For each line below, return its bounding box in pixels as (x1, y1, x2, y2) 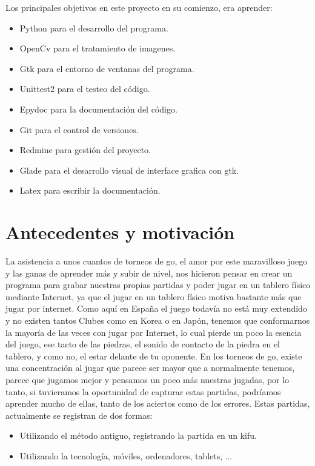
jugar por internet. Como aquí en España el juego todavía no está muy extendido (5, 302, 307, 315)
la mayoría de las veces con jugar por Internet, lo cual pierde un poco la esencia (5, 326, 302, 338)
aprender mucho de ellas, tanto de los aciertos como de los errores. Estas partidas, (5, 397, 310, 410)
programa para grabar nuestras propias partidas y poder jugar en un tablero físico (5, 278, 311, 291)
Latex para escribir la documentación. (19, 184, 161, 197)
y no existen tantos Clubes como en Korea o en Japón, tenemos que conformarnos (5, 314, 310, 327)
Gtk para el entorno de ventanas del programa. (19, 62, 194, 74)
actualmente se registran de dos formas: (5, 409, 153, 421)
